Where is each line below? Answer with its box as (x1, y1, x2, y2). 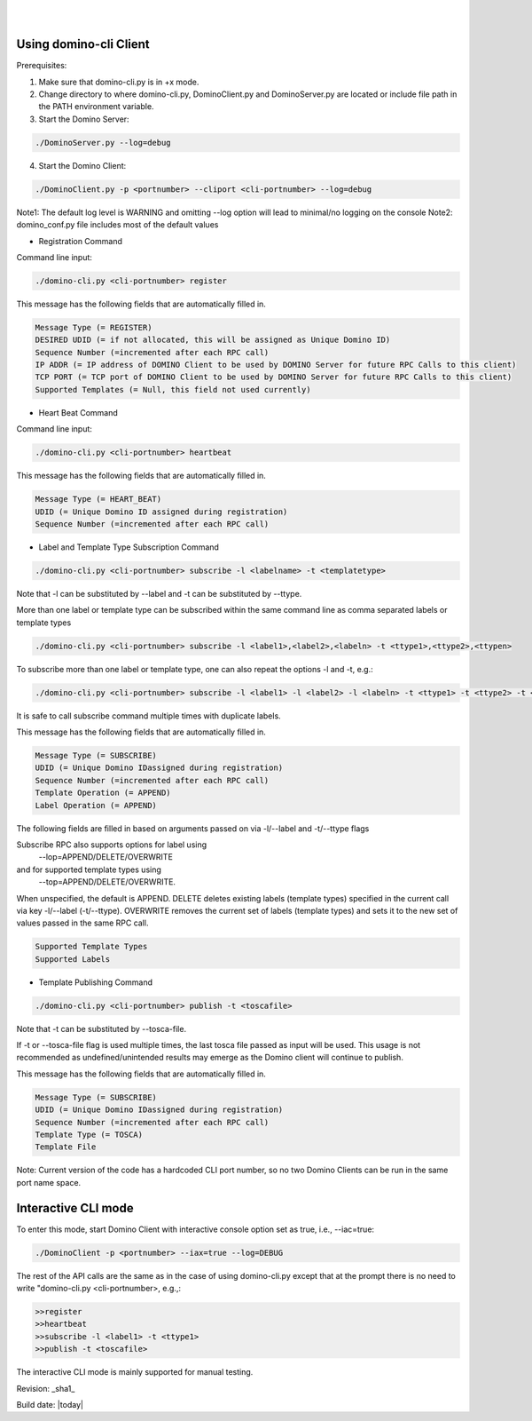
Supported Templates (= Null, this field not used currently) (35, 385, 311, 394)
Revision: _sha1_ (16, 1383, 75, 1393)
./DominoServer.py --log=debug (35, 138, 172, 147)
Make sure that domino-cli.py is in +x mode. (38, 76, 199, 87)
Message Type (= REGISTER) (35, 322, 153, 332)
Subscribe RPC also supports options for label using (16, 839, 207, 850)
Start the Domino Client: (38, 160, 127, 171)
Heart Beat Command (38, 407, 119, 417)
